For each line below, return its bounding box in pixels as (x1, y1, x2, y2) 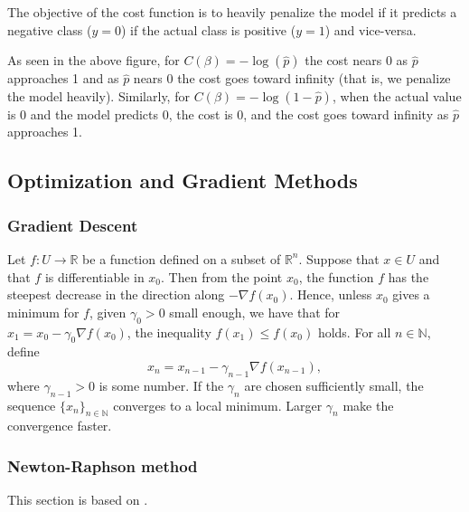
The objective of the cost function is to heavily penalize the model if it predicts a (7, 3, 457, 21)
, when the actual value (332, 86, 462, 105)
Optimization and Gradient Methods (7, 166, 358, 194)
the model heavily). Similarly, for (7, 86, 190, 105)
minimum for (7, 302, 80, 321)
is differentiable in (44, 267, 145, 286)
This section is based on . (7, 490, 148, 509)
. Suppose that (298, 249, 380, 268)
